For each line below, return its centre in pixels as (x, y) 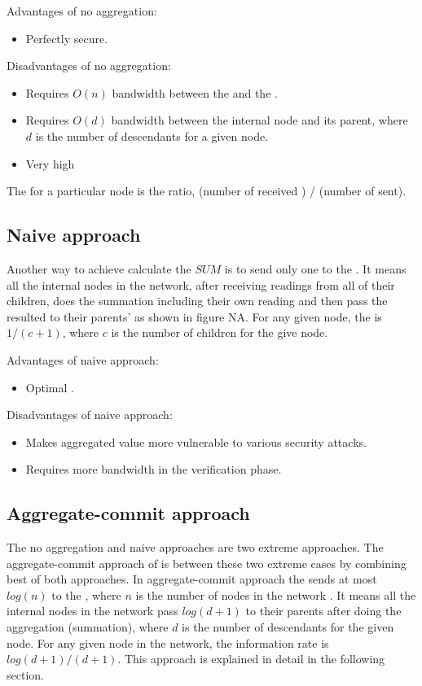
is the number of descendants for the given (288, 627)
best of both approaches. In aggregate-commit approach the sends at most (192, 579)
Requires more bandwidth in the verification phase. (154, 469)
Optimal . (50, 387)
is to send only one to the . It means (315, 268)
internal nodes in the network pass (92, 611)
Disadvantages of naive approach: (90, 415)
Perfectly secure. (67, 38)
